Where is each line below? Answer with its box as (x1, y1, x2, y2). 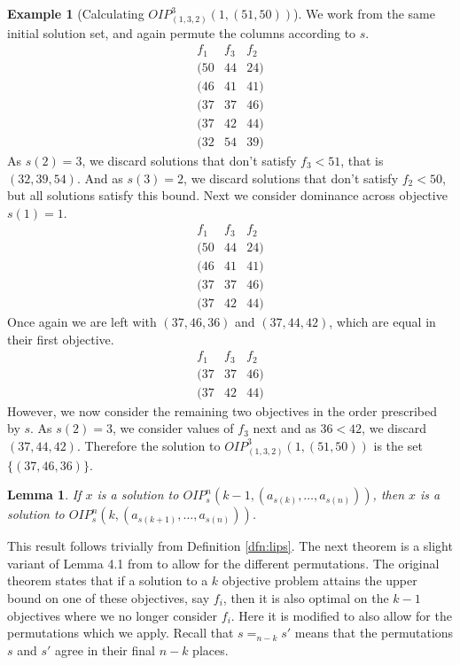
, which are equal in (329, 312, 436, 330)
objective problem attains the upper (222, 571, 417, 590)
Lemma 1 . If (7, 485, 82, 504)
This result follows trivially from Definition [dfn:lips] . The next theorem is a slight (7, 537, 453, 555)
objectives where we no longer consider (7, 606, 218, 624)
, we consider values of (112, 419, 234, 437)
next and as (253, 419, 316, 437)
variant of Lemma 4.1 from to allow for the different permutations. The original (7, 553, 440, 572)
